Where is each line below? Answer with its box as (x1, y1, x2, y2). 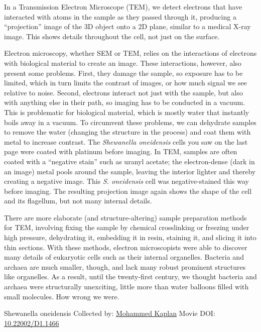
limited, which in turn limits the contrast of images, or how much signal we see (4, 77, 247, 88)
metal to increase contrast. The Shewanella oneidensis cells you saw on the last (4, 136, 248, 147)
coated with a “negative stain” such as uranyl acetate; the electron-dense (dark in (4, 156, 255, 166)
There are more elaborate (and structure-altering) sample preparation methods (4, 212, 247, 223)
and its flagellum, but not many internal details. (4, 195, 152, 206)
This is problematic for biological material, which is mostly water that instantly (4, 106, 249, 117)
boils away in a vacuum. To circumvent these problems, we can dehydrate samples (4, 117, 256, 127)
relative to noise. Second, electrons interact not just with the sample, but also (4, 87, 243, 97)
